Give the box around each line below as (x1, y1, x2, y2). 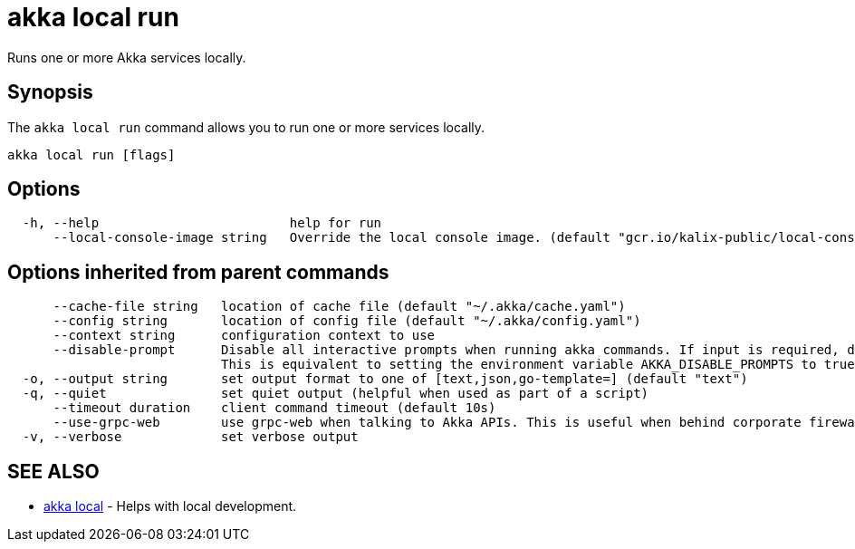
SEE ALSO (7, 459, 100, 483)
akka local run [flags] (7, 147, 176, 162)
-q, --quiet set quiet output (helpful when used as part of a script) (22, 386, 649, 401)
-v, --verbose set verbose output (22, 429, 359, 445)
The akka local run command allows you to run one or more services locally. (7, 119, 485, 135)
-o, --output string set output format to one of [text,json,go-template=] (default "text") (22, 371, 748, 387)
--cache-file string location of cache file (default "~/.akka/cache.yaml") (53, 299, 626, 314)
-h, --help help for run (22, 216, 382, 231)
